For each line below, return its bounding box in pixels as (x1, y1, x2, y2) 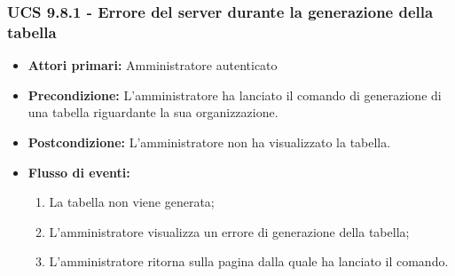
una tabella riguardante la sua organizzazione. (27, 103, 278, 122)
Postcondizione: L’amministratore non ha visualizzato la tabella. (27, 132, 391, 151)
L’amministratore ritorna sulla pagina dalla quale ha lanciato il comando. (49, 252, 449, 271)
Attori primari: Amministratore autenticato (27, 56, 278, 75)
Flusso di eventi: (27, 162, 130, 181)
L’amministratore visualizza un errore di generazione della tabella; (49, 222, 410, 241)
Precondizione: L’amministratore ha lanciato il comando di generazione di (27, 85, 442, 104)
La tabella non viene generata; (49, 193, 215, 211)
